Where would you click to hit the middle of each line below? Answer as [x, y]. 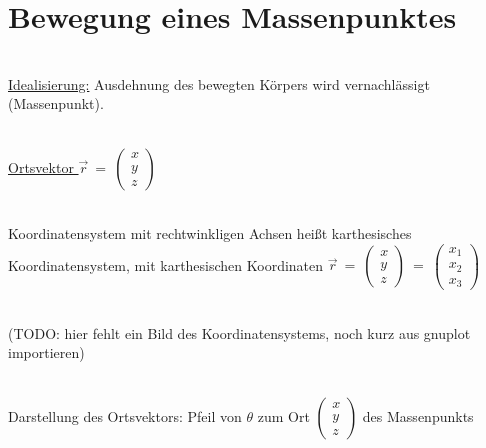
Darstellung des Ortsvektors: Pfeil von [125, 415]
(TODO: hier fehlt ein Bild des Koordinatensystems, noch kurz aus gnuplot [239, 332]
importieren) [46, 352]
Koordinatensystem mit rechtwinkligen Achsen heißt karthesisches [210, 233]
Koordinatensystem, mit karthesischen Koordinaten [166, 264]
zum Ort [283, 415]
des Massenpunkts [418, 415]
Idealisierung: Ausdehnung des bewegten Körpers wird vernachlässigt [219, 83]
